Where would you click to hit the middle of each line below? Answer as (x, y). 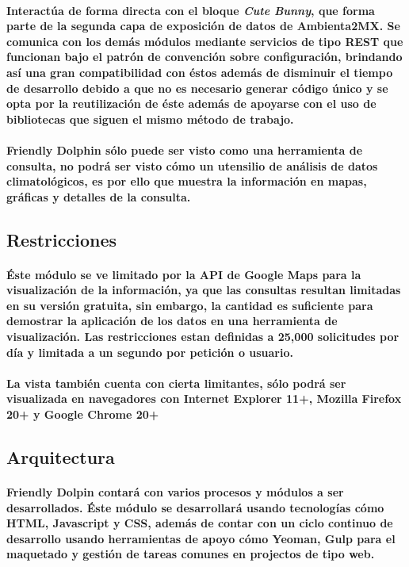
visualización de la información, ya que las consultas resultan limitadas (204, 290)
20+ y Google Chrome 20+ (83, 414)
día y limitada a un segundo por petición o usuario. (150, 352)
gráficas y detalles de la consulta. (99, 196)
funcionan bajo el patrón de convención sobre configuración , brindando (204, 57)
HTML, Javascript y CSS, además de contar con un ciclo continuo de (200, 523)
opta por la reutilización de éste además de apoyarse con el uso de (191, 103)
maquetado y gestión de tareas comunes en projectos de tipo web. (191, 554)
